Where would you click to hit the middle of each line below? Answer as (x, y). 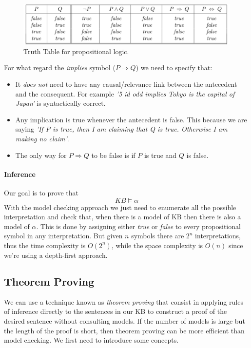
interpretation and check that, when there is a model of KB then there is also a (123, 217)
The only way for (41, 155)
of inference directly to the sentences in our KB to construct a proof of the (116, 311)
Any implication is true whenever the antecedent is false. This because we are (131, 119)
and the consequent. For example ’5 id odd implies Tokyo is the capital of (125, 93)
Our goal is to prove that (41, 192)
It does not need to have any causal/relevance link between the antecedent (126, 84)
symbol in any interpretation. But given (63, 236)
